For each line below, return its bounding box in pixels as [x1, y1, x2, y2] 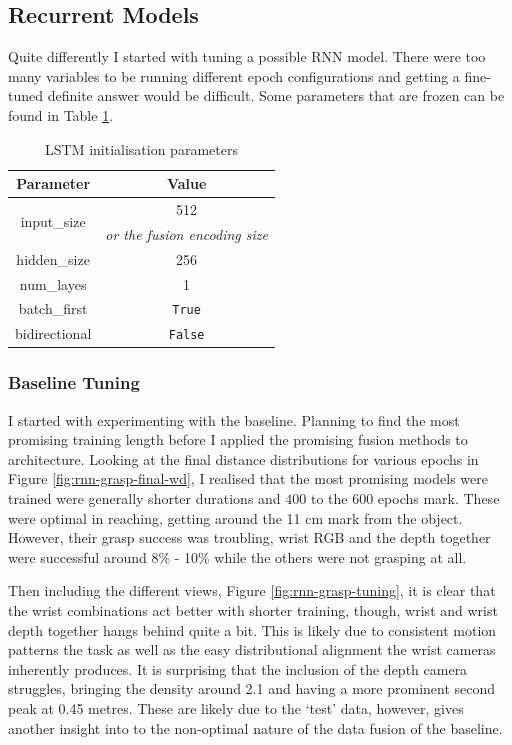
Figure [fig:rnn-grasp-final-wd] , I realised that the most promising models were [8, 468, 488, 489]
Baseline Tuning [8, 370, 140, 395]
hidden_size [16, 248, 90, 269]
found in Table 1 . [8, 104, 114, 125]
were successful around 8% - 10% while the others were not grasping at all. [8, 546, 467, 567]
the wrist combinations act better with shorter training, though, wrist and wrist [8, 600, 498, 621]
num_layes [19, 273, 87, 294]
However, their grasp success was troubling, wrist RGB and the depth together [8, 527, 491, 548]
